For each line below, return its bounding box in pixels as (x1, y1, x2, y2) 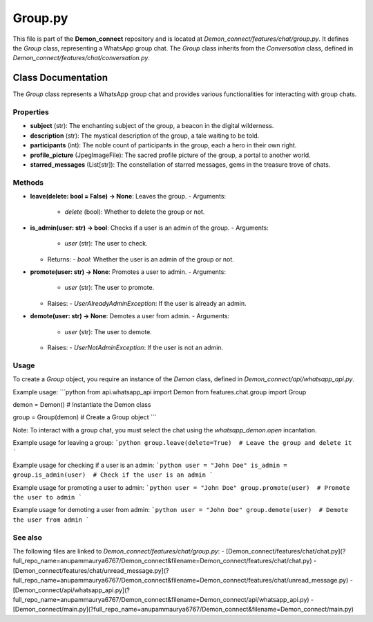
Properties (12, 107, 50, 117)
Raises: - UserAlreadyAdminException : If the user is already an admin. (47, 299, 247, 307)
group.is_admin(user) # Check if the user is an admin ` (12, 471, 213, 479)
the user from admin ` (12, 515, 90, 524)
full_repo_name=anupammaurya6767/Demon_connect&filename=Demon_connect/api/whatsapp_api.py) (12, 595, 310, 603)
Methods (12, 177, 44, 187)
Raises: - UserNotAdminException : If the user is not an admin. (47, 343, 224, 351)
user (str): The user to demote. (64, 327, 152, 336)
